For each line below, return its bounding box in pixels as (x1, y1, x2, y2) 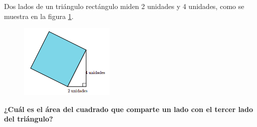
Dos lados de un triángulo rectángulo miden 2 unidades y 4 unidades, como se (4, 1, 244, 11)
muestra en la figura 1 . (4, 10, 74, 21)
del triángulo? (4, 113, 53, 124)
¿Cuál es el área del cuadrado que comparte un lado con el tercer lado (4, 103, 253, 114)
